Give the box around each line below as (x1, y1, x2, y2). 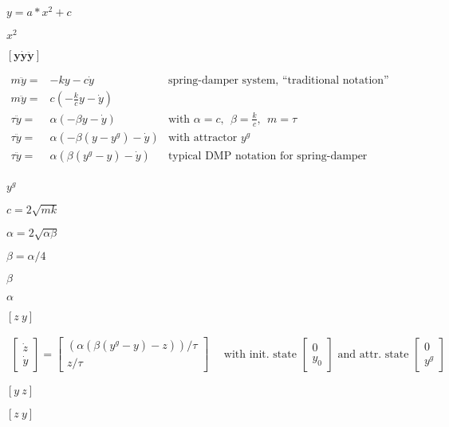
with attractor (167, 131, 238, 143)
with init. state (223, 348, 297, 360)
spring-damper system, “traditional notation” (167, 75, 389, 87)
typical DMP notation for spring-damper (167, 150, 368, 162)
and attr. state (337, 348, 409, 360)
